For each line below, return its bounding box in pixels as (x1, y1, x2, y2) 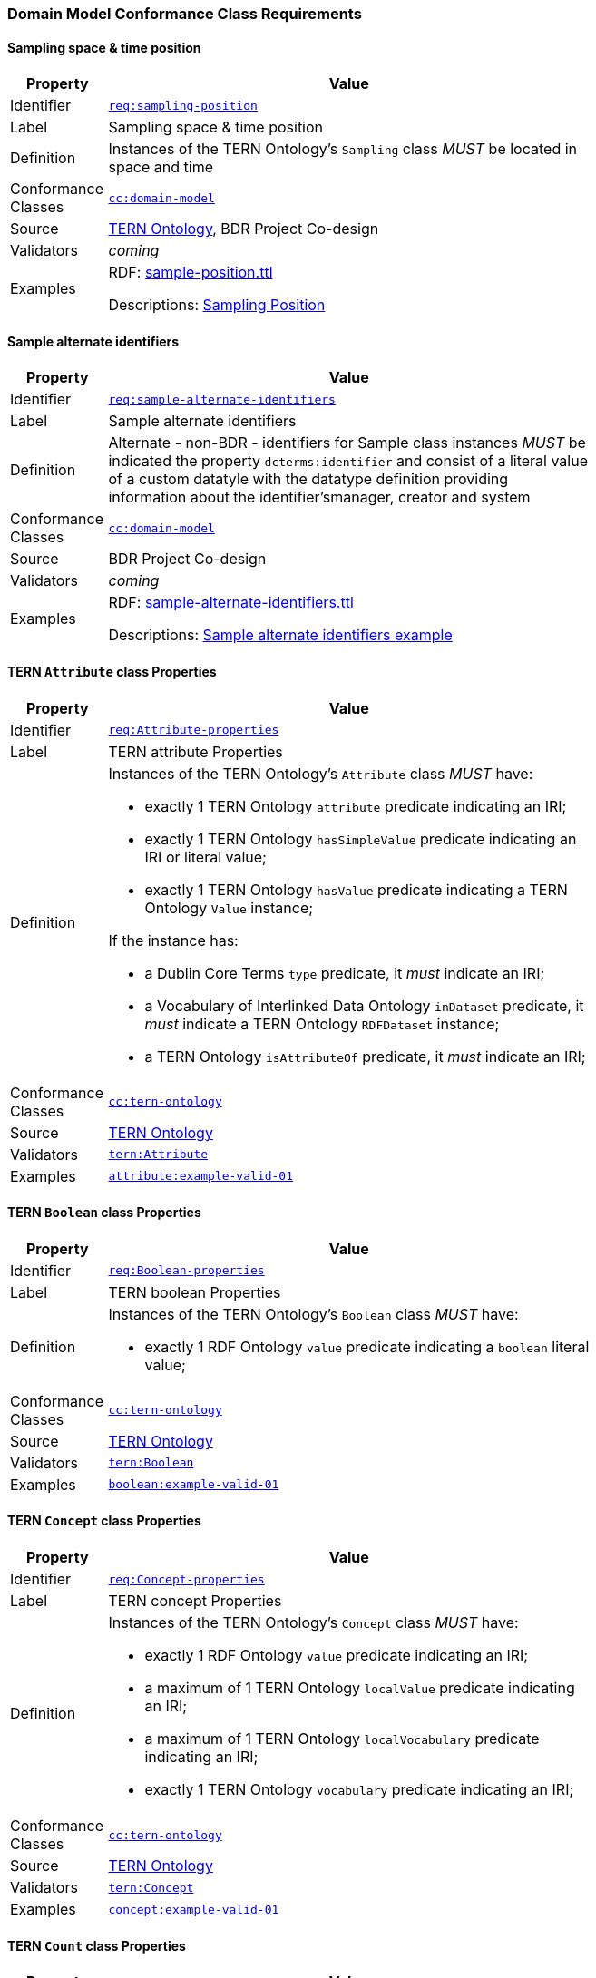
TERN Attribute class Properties (7, 664, 217, 680)
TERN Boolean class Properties (7, 1204, 201, 1221)
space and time (108, 158, 214, 177)
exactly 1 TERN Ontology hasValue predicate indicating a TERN (144, 880, 568, 899)
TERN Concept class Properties (7, 1513, 201, 1529)
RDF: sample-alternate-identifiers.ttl (108, 593, 354, 612)
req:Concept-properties (108, 1572, 265, 1586)
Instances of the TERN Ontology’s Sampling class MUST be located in (108, 140, 577, 159)
